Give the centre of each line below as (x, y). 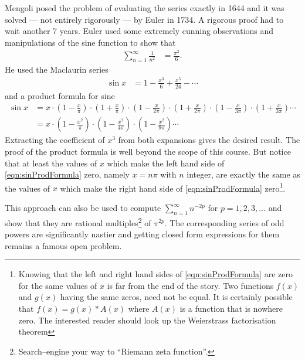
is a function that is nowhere (231, 309)
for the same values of (58, 285)
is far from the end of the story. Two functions (190, 285)
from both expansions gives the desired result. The (209, 140)
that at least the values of (51, 163)
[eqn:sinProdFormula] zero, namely (67, 174)
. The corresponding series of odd (224, 222)
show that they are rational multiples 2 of (78, 222)
